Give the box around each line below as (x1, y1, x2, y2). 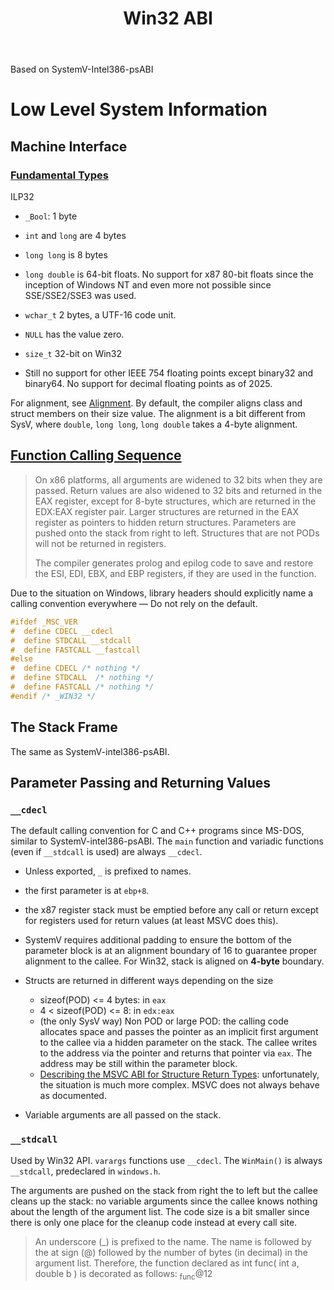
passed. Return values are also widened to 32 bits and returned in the (34, 484, 323, 496)
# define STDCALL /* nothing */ (10, 673, 155, 683)
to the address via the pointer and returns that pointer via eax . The (39, 1047, 313, 1059)
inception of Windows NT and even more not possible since (24, 279, 272, 291)
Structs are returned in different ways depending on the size (24, 975, 274, 987)
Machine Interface (10, 138, 128, 155)
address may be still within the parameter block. (39, 1058, 238, 1070)
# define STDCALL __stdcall (10, 635, 132, 646)
